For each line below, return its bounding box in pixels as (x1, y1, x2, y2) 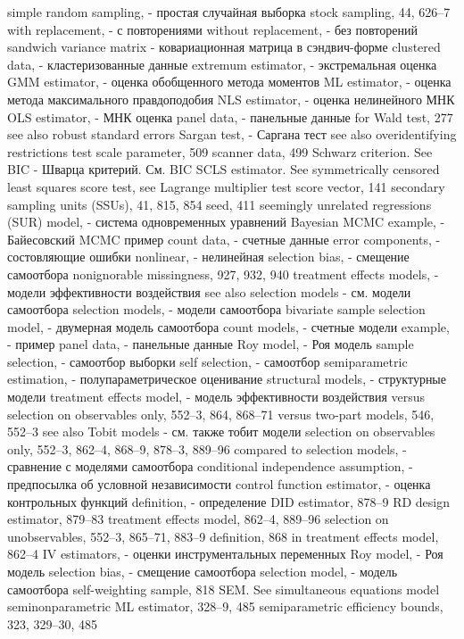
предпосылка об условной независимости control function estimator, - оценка (7, 475, 431, 494)
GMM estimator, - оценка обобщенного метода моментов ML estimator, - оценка (7, 72, 452, 91)
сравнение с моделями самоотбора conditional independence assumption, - (7, 457, 413, 476)
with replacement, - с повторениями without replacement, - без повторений (7, 20, 418, 38)
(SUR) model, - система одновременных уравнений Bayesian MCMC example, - (7, 212, 445, 231)
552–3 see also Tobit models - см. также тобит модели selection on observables (7, 422, 435, 441)
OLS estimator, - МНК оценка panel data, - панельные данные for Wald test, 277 (7, 107, 453, 126)
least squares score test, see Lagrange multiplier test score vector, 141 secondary (7, 177, 445, 195)
